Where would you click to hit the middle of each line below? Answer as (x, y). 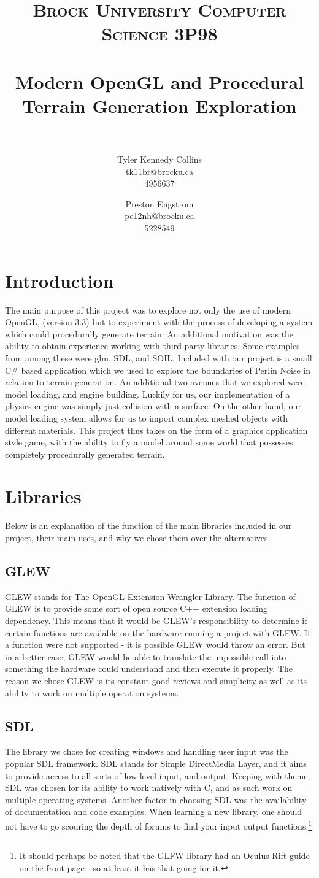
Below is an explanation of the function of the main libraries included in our (148, 526)
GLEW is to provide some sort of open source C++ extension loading (136, 608)
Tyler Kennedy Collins (159, 159)
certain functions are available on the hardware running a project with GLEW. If (158, 632)
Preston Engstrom (159, 203)
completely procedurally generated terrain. (85, 454)
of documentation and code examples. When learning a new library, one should (154, 811)
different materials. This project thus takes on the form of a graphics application (156, 430)
